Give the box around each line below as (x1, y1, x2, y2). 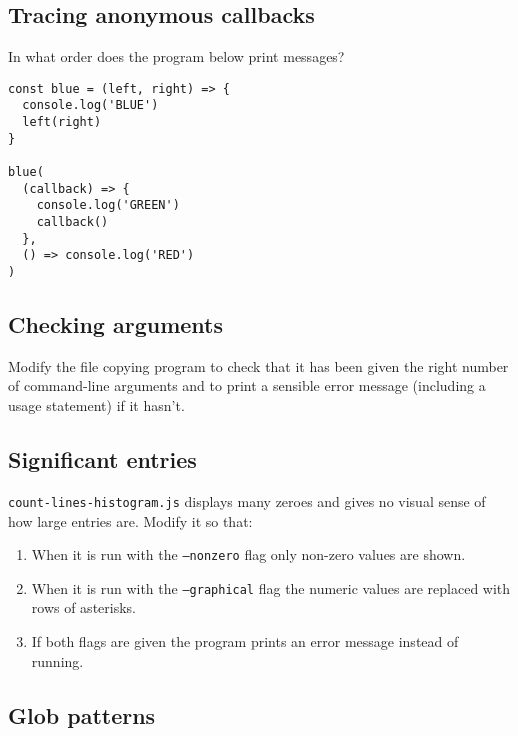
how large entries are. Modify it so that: (8, 510, 253, 531)
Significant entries (8, 444, 197, 475)
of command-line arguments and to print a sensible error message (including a (8, 375, 486, 396)
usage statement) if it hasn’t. (8, 395, 185, 416)
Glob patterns (8, 699, 156, 730)
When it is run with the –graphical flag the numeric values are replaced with (31, 577, 511, 598)
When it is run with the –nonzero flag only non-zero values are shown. (31, 544, 466, 565)
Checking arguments (8, 309, 224, 340)
